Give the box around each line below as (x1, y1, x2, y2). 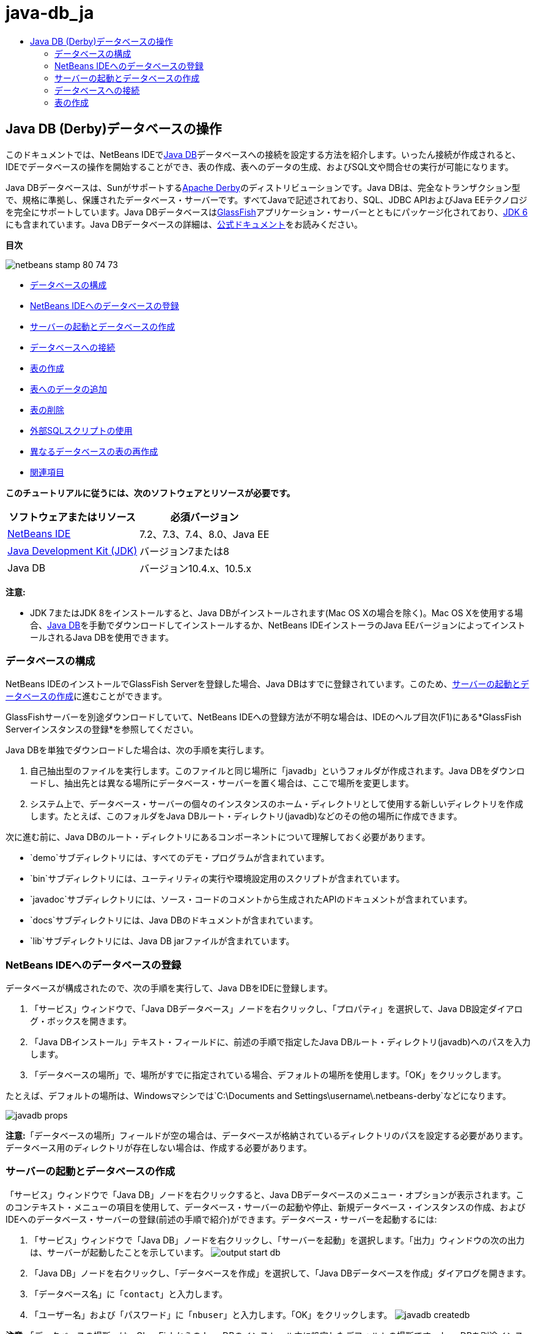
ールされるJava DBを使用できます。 (30, 632, 174, 643)
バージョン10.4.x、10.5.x (139, 562, 251, 575)
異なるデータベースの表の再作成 (30, 445, 158, 456)
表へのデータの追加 (30, 383, 107, 394)
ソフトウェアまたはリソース (9, 510, 136, 523)
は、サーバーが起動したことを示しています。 (30, 1246, 209, 1258)
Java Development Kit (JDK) (7, 544, 138, 557)
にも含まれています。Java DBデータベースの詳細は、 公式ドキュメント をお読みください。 (6, 218, 363, 229)
